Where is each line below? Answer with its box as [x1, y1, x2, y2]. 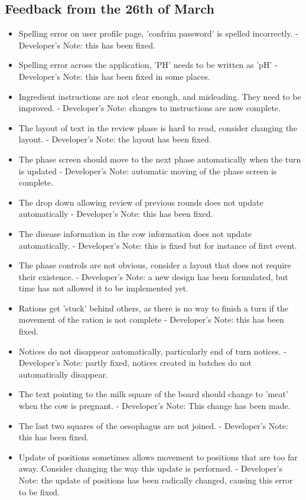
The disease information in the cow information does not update [18, 227, 252, 239]
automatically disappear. [18, 368, 108, 380]
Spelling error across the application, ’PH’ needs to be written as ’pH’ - [18, 59, 278, 71]
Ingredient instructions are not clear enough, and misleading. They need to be [18, 90, 301, 102]
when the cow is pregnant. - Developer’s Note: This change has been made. [18, 400, 291, 412]
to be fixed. [18, 485, 60, 498]
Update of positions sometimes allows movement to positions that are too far [18, 450, 298, 463]
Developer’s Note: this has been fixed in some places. [18, 70, 210, 82]
